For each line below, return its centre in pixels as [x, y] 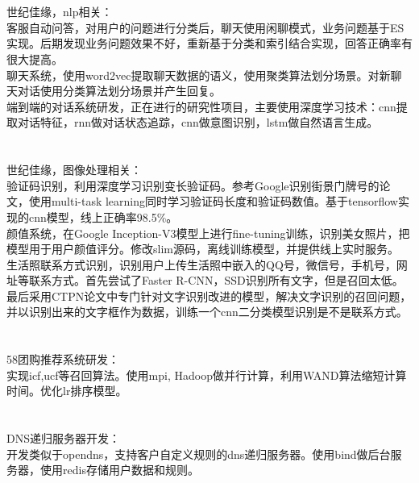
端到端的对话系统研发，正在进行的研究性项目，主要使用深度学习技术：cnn [201, 106]
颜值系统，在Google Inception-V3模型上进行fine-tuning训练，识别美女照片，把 [208, 233]
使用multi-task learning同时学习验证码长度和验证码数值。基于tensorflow [213, 201]
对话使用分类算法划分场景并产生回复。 [119, 91]
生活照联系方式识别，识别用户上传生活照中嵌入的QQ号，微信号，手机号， [201, 264]
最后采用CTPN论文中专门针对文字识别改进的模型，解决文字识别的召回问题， [209, 296]
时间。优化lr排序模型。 [67, 391]
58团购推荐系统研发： [63, 359]
